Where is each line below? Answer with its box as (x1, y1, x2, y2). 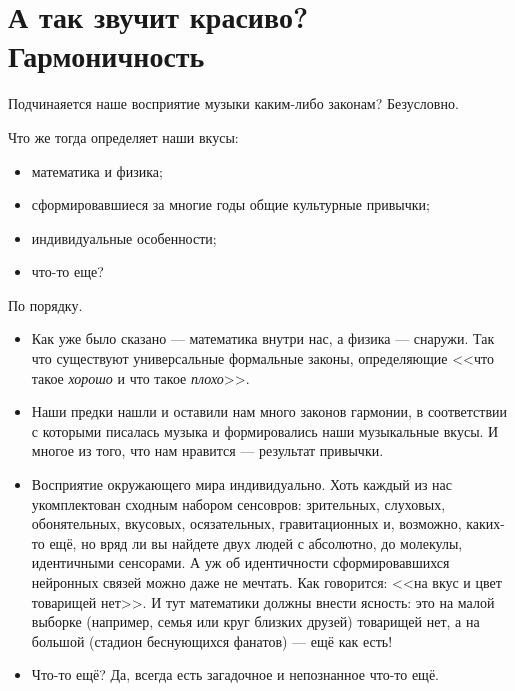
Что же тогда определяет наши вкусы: (8, 126, 239, 147)
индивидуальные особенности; (31, 227, 217, 248)
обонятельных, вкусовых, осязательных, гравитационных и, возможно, (31, 513, 462, 534)
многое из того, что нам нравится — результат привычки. (31, 440, 384, 461)
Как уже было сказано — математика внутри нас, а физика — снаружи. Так (31, 328, 495, 349)
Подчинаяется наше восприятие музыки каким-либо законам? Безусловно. (8, 93, 459, 114)
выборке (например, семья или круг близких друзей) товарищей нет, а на (31, 611, 480, 632)
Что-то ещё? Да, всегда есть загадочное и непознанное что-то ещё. (31, 664, 439, 685)
